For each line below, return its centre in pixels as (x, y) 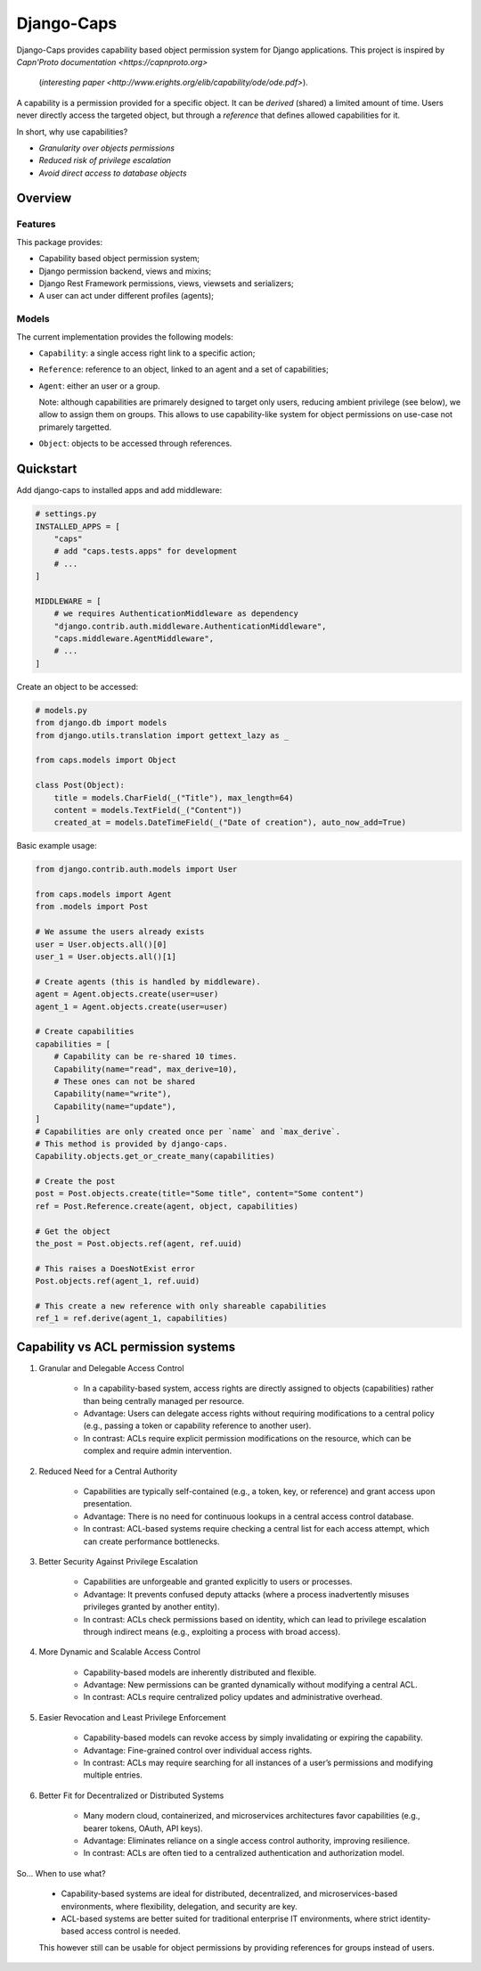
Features (36, 225)
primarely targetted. (75, 427)
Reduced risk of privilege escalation (105, 160)
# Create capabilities (85, 1031)
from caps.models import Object (106, 760)
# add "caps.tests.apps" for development (146, 551)
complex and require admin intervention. (158, 1451)
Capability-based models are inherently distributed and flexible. (200, 1672)
